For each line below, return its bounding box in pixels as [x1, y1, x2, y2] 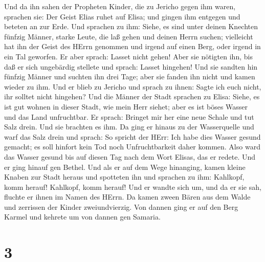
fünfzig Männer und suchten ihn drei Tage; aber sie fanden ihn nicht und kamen [4, 71, 255, 82]
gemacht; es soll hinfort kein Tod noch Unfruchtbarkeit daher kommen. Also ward [4, 141, 260, 152]
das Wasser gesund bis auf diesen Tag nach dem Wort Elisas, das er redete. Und [4, 151, 256, 162]
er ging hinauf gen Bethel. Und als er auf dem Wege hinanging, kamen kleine [4, 161, 246, 172]
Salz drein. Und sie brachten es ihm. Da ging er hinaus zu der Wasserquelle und [4, 121, 254, 132]
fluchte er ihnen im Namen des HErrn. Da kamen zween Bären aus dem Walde [4, 191, 251, 202]
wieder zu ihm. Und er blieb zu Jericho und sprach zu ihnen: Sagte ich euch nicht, [4, 81, 261, 92]
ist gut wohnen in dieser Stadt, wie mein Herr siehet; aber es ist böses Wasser [4, 101, 248, 112]
